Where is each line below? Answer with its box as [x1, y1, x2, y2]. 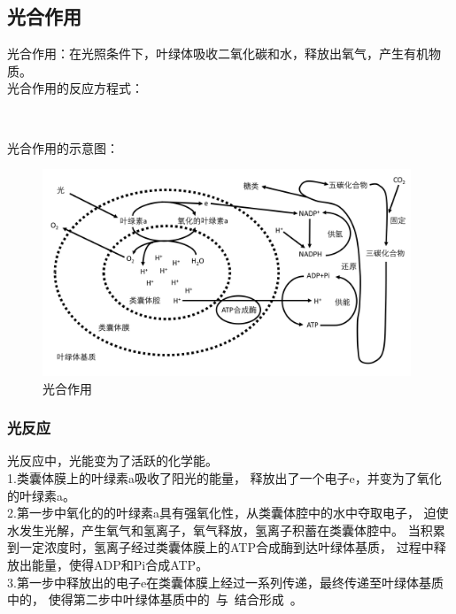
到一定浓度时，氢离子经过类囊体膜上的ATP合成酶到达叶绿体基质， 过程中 [7, 538, 434, 556]
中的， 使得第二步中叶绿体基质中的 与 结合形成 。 [7, 590, 303, 609]
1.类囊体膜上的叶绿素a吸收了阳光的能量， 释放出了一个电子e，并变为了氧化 [7, 469, 442, 487]
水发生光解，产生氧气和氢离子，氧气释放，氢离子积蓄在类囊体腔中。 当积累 [7, 520, 445, 539]
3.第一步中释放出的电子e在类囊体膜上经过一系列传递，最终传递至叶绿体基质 [7, 572, 444, 591]
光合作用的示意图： [7, 138, 119, 157]
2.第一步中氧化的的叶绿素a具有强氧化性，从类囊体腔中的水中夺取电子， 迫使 [7, 503, 449, 522]
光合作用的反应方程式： [7, 79, 143, 97]
